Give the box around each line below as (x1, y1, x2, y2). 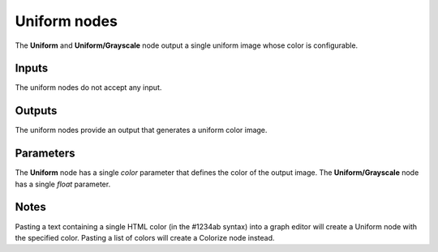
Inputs (15, 62, 49, 75)
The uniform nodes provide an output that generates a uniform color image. (15, 126, 268, 135)
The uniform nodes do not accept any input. (15, 83, 162, 92)
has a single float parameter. (15, 179, 111, 189)
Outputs (15, 104, 58, 117)
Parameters (15, 147, 75, 160)
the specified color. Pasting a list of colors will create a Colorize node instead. (15, 233, 275, 242)
